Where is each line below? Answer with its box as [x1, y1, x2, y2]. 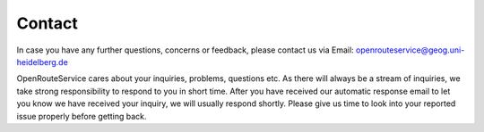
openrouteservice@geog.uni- [355, 45, 465, 55]
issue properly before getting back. [16, 111, 147, 121]
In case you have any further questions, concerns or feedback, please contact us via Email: [16, 45, 354, 55]
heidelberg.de [16, 56, 69, 67]
